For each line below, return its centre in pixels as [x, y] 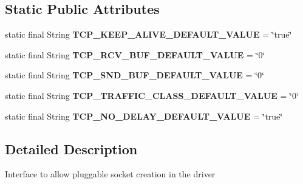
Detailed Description [71, 148]
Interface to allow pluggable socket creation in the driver [110, 174]
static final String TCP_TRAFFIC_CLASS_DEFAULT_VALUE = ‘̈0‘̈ [152, 95]
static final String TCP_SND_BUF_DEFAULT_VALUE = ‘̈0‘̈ [134, 75]
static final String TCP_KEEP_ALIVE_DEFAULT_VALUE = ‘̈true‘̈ [148, 34]
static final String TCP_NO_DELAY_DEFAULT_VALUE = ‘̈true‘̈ [144, 116]
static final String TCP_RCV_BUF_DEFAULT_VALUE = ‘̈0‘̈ [135, 54]
